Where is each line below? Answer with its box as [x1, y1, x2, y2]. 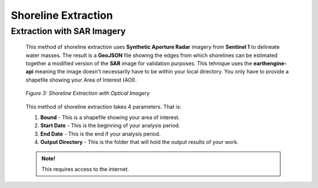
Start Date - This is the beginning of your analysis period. [40, 122, 180, 129]
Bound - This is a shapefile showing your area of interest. [40, 113, 180, 120]
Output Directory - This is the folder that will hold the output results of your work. [40, 139, 238, 146]
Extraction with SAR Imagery [11, 26, 126, 36]
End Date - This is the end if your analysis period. [40, 130, 161, 137]
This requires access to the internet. [41, 165, 130, 173]
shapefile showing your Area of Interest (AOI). [25, 76, 137, 83]
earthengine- [253, 59, 287, 67]
